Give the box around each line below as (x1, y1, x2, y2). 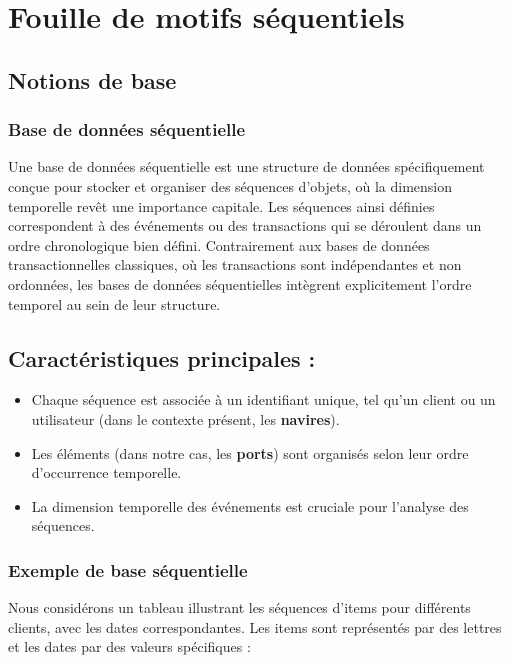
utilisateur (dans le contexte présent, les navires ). (31, 408, 340, 429)
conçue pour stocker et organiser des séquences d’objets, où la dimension (8, 175, 452, 196)
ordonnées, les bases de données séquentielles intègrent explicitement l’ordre (8, 273, 472, 294)
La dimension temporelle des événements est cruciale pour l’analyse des (31, 495, 469, 516)
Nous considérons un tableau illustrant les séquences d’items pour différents (8, 597, 471, 618)
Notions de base (8, 64, 177, 95)
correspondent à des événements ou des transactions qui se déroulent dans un (8, 215, 482, 236)
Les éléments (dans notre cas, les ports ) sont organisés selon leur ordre (31, 442, 469, 463)
